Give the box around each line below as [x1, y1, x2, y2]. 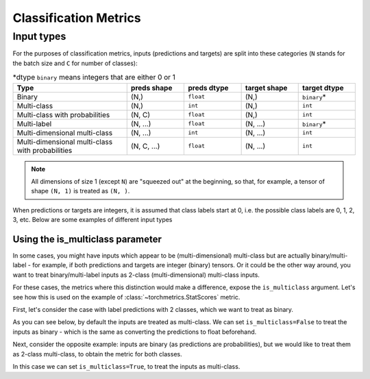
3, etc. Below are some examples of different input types [12, 216, 173, 224]
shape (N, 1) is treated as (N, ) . [31, 187, 130, 195]
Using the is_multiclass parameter [12, 233, 162, 245]
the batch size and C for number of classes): [12, 59, 138, 67]
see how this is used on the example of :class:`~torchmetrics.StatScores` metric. [12, 293, 241, 301]
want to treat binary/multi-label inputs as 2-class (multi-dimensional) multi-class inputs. [12, 271, 260, 279]
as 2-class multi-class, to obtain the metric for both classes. [12, 350, 182, 358]
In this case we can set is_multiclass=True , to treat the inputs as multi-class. [12, 362, 241, 370]
